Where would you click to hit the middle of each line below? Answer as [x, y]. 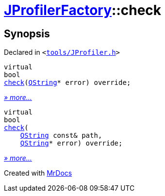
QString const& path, [61, 136]
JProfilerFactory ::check [83, 10]
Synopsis [27, 33]
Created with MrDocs [38, 173]
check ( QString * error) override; [67, 83]
